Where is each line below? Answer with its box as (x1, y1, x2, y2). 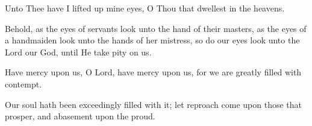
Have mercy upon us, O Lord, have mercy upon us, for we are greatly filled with (5, 66, 302, 78)
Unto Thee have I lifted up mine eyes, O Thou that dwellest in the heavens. (5, 2, 285, 14)
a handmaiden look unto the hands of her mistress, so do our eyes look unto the (5, 34, 300, 46)
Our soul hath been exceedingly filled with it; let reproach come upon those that (5, 98, 302, 110)
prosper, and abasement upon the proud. (5, 110, 155, 122)
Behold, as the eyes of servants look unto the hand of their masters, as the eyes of (5, 22, 307, 34)
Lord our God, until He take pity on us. (5, 45, 152, 58)
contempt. (5, 77, 42, 90)
